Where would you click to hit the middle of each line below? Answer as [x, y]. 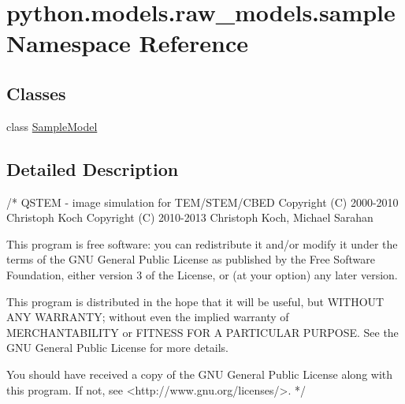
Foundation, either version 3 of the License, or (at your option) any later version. [202, 274]
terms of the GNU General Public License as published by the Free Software [191, 259]
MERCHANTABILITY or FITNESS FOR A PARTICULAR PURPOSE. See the [202, 332]
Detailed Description [93, 168]
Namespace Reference [127, 43]
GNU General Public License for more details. [118, 348]
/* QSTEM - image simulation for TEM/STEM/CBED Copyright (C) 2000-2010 [202, 202]
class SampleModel [52, 126]
